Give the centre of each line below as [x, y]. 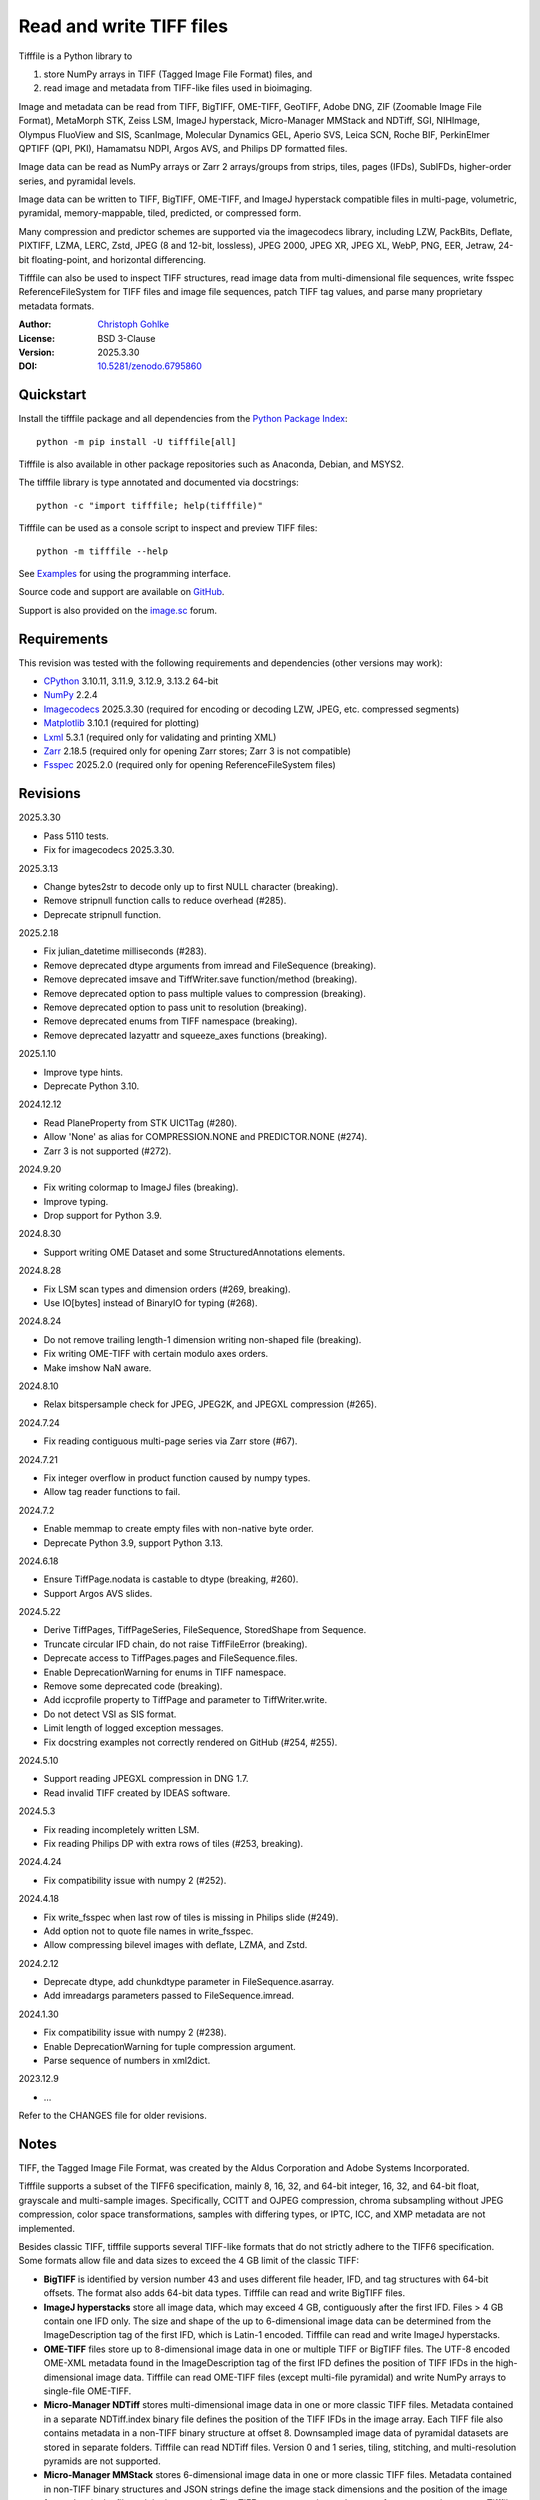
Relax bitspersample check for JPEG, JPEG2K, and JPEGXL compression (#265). [210, 1404]
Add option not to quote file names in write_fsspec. [148, 1931]
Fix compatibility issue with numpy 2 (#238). [135, 2032]
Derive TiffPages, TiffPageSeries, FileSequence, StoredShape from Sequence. [205, 1630]
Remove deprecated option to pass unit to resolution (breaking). [175, 1007]
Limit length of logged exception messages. [133, 1728]
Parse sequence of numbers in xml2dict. [127, 2061]
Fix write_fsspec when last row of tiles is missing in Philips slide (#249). [191, 1917]
